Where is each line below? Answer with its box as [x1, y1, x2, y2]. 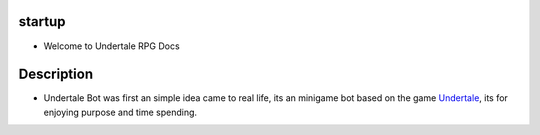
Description [18, 66, 94, 83]
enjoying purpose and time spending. [43, 106, 198, 118]
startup [18, 13, 66, 30]
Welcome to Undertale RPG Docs [43, 40, 180, 52]
